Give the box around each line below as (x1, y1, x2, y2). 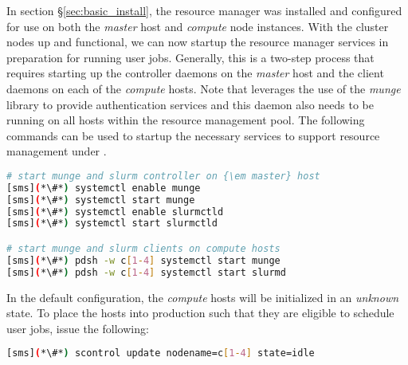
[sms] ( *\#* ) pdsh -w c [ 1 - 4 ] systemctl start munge (6, 254, 280, 266)
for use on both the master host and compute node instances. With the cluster (6, 18, 389, 34)
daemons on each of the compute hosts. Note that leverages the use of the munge (6, 80, 401, 96)
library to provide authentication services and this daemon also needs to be (6, 96, 374, 112)
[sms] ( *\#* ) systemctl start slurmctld (6, 218, 218, 230)
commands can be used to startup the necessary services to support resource (6, 127, 380, 143)
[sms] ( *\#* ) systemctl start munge (6, 194, 195, 206)
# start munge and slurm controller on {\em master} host (6, 170, 320, 182)
